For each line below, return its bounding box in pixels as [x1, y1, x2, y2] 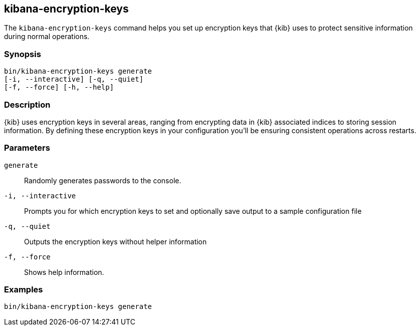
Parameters [4, 143, 50, 153]
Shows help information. [24, 267, 104, 276]
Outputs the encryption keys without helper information [24, 237, 207, 246]
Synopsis [4, 49, 41, 59]
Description [4, 99, 51, 110]
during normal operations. [4, 32, 90, 41]
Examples [4, 284, 43, 295]
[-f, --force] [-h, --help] [4, 83, 114, 92]
